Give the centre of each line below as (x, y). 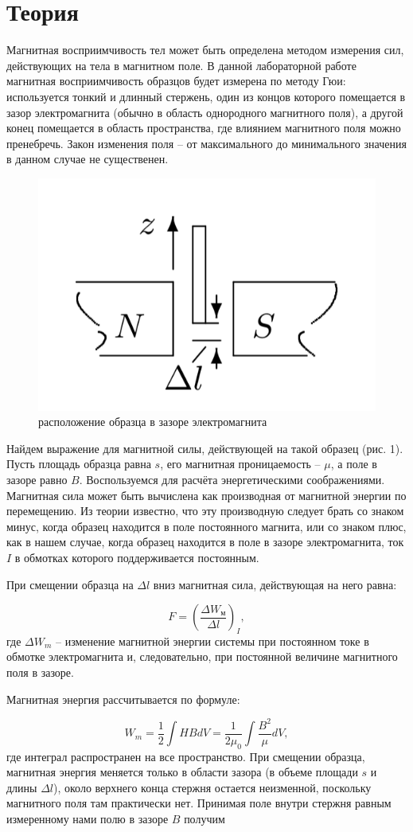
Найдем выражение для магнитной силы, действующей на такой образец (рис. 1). (205, 448)
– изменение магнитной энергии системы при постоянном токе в (212, 641)
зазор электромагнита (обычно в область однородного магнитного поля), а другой (205, 112)
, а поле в (354, 464)
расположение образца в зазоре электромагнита (153, 422)
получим (205, 818)
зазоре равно (37, 479)
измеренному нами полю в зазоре (88, 818)
